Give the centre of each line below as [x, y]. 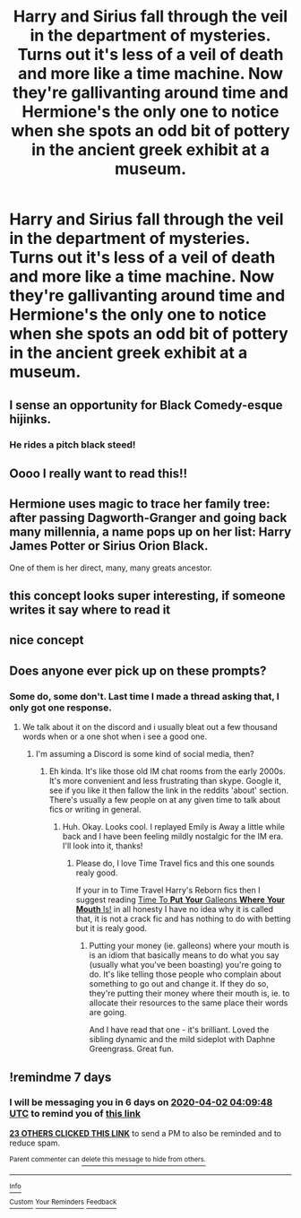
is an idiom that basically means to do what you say [184, 955]
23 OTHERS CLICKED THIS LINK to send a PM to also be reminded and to [146, 1133]
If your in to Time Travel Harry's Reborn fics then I [168, 891]
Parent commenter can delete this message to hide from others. [107, 1159]
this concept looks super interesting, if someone [147, 596]
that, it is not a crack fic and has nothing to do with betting [183, 919]
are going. [108, 1013]
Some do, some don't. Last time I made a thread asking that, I [144, 696]
